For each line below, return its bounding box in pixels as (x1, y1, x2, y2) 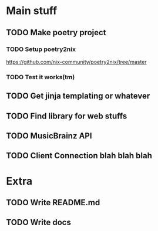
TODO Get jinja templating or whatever (6, 91, 150, 101)
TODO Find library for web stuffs (6, 111, 127, 121)
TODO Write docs (6, 218, 72, 227)
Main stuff (6, 4, 58, 18)
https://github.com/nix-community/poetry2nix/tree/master (6, 58, 147, 65)
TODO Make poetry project (6, 28, 107, 38)
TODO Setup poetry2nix (6, 45, 76, 53)
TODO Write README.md (6, 198, 100, 208)
